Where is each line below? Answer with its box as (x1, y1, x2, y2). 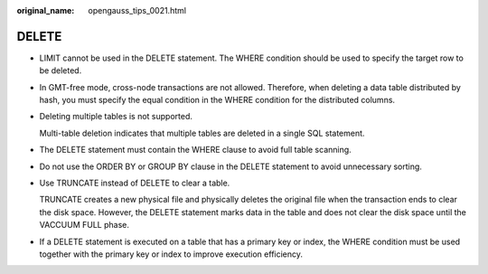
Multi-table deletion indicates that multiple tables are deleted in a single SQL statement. (39, 128, 365, 138)
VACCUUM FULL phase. (39, 220, 130, 231)
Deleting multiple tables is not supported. (39, 111, 193, 122)
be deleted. (39, 65, 82, 76)
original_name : (16, 5, 75, 15)
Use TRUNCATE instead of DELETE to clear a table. (39, 177, 230, 189)
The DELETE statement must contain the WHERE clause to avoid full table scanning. (39, 145, 352, 156)
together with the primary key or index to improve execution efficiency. (39, 249, 303, 260)
